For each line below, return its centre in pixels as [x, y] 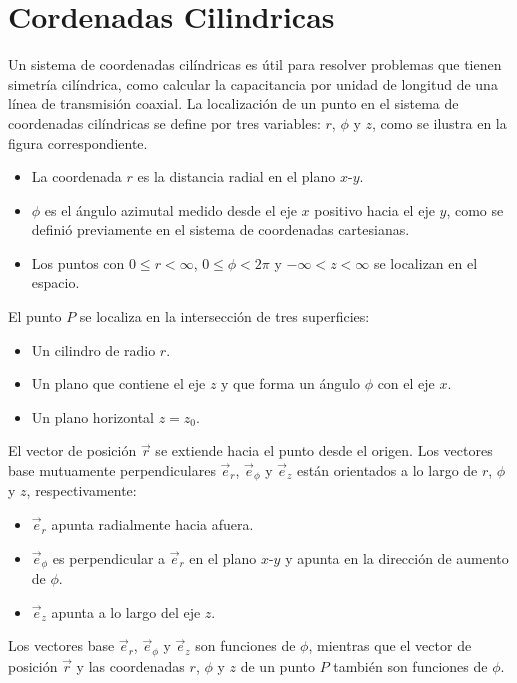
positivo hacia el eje [374, 209]
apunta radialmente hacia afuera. [152, 524]
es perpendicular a [109, 557]
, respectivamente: [81, 490]
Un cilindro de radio [93, 349]
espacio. [55, 282]
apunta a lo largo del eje [126, 611]
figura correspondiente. [78, 142]
